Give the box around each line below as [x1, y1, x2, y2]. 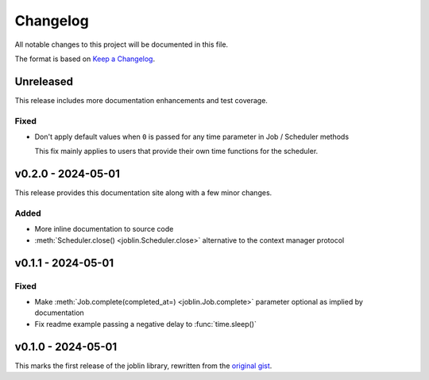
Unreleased [14, 75, 74, 88]
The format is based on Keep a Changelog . [14, 54, 155, 63]
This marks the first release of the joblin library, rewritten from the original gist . [14, 361, 272, 370]
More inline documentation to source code [34, 225, 174, 234]
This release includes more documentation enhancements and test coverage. [14, 95, 268, 105]
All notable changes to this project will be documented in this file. [14, 40, 229, 49]
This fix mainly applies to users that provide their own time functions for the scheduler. [34, 147, 319, 156]
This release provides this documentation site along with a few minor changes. [14, 188, 272, 198]
